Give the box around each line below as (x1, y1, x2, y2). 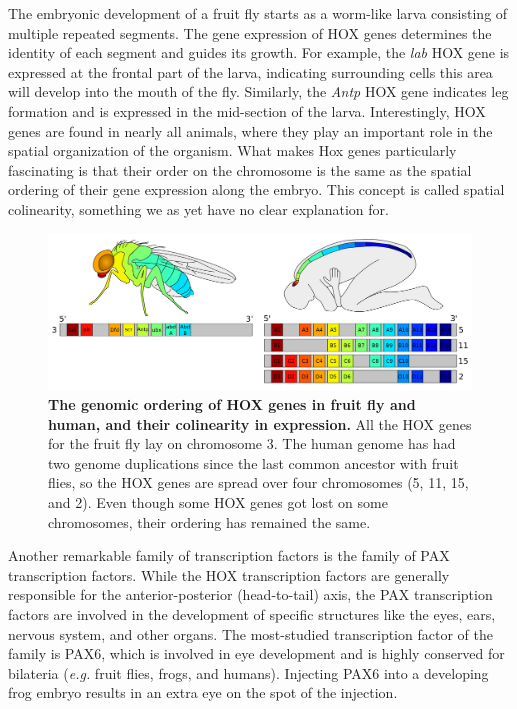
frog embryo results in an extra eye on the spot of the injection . (8, 682, 398, 703)
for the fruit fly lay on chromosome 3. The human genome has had (48, 433, 456, 454)
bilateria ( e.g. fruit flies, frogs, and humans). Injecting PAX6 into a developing (8, 662, 489, 683)
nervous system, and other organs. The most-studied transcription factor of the (8, 623, 493, 644)
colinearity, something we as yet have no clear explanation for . (8, 198, 389, 219)
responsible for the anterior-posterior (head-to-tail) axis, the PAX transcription (8, 584, 493, 605)
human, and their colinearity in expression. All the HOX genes (48, 413, 472, 434)
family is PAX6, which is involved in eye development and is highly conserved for (8, 643, 505, 664)
